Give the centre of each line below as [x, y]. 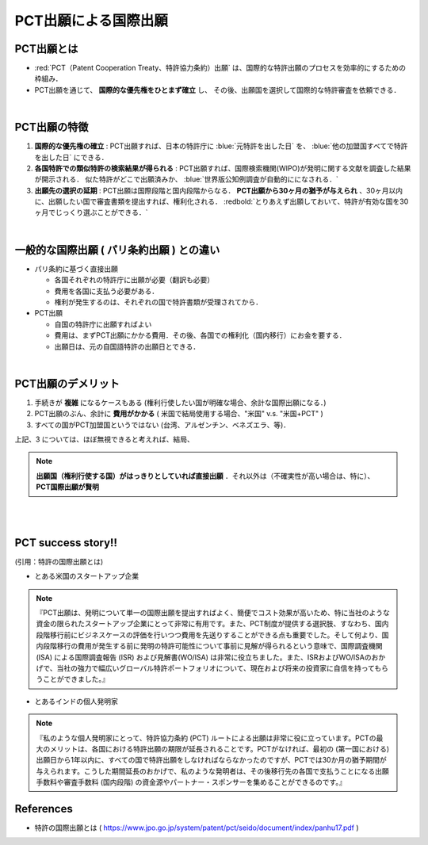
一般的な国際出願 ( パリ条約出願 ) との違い [117, 250]
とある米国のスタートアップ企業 [86, 576]
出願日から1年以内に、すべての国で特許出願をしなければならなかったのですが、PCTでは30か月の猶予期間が [212, 760]
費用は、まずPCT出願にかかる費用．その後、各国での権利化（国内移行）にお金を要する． [200, 335]
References [44, 809]
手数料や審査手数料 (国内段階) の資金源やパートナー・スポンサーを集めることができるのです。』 [191, 782]
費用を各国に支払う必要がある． [106, 291]
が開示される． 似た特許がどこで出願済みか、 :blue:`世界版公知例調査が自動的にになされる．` [186, 179]
